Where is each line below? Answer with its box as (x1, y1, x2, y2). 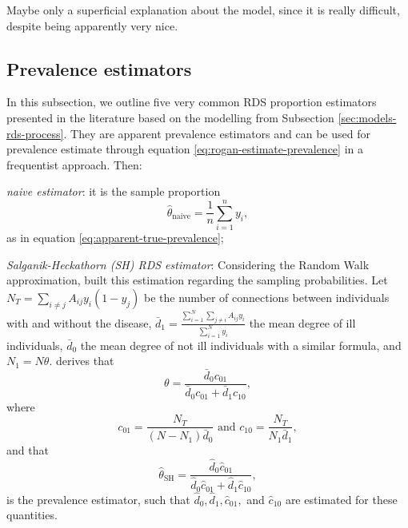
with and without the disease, (6, 314, 152, 331)
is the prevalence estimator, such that (6, 490, 190, 507)
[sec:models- (338, 109, 397, 125)
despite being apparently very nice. (6, 17, 178, 34)
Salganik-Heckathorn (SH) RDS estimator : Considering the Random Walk (6, 256, 370, 272)
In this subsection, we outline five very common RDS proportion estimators (6, 93, 377, 110)
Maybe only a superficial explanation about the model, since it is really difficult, (6, 2, 400, 18)
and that (6, 442, 49, 459)
